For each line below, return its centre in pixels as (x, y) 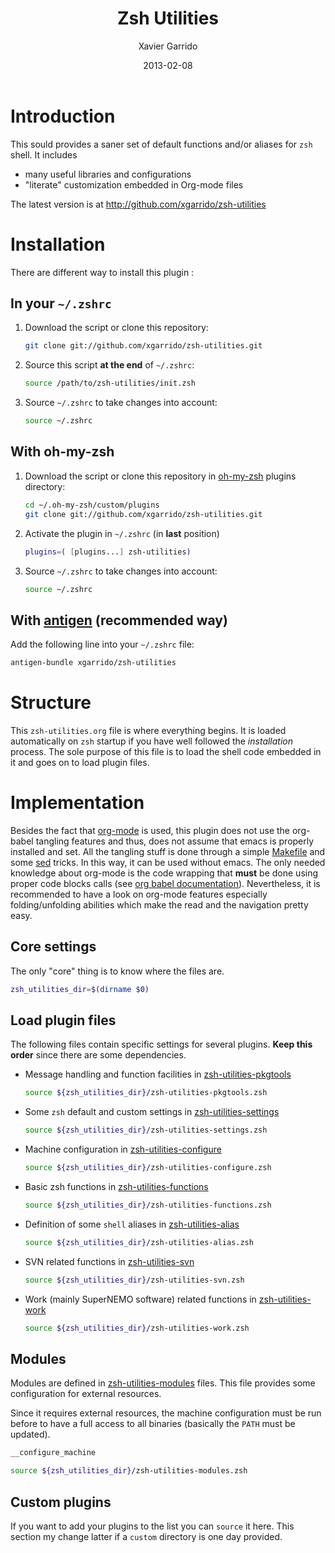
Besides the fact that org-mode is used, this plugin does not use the (150, 830)
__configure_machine (53, 1453)
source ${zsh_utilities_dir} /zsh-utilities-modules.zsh (129, 1471)
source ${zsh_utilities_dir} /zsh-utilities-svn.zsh (134, 1280)
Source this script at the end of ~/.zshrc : (109, 365)
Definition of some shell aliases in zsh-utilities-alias (132, 1224)
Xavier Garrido (168, 46)
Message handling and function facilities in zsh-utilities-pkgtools (158, 1074)
